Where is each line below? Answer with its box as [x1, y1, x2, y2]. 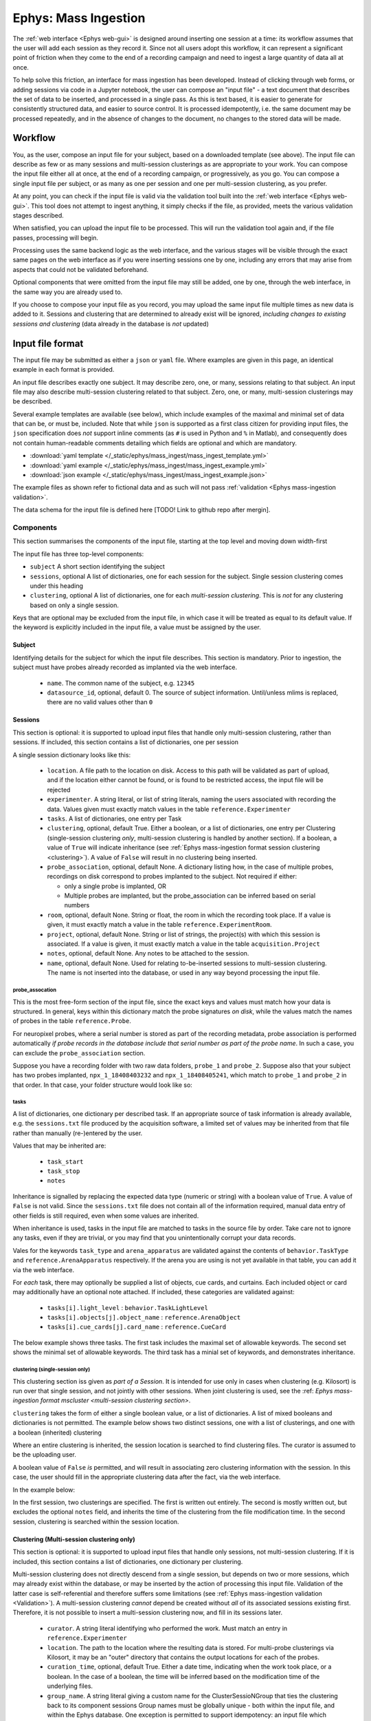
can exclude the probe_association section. [12, 1048, 146, 1057]
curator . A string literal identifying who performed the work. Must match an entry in [47, 1624, 288, 1632]
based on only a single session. [30, 601, 120, 609]
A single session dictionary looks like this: [12, 750, 131, 759]
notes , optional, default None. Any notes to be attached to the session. [47, 949, 249, 958]
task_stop [47, 1168, 80, 1175]
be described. [12, 397, 52, 405]
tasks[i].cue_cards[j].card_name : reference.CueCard [47, 1322, 227, 1331]
